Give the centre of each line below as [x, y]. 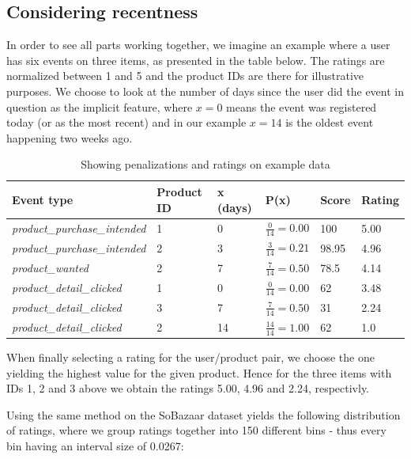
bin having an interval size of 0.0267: [95, 446]
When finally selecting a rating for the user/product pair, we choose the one [190, 357]
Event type [43, 199]
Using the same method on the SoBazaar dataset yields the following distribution [204, 414]
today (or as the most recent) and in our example [126, 122]
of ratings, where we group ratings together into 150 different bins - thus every [196, 430]
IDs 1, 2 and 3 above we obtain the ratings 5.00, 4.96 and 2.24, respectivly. [188, 388]
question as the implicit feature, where [100, 106]
